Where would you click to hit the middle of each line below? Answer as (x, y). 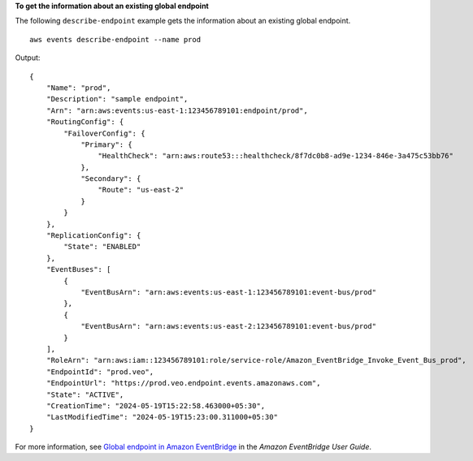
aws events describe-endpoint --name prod (115, 39)
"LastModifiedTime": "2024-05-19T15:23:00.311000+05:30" (162, 417)
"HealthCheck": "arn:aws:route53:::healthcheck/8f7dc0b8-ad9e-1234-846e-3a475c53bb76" (276, 156)
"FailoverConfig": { (104, 133)
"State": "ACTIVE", (85, 394)
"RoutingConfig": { (85, 122)
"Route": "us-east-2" (141, 190)
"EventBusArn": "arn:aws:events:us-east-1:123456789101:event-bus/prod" (229, 292)
